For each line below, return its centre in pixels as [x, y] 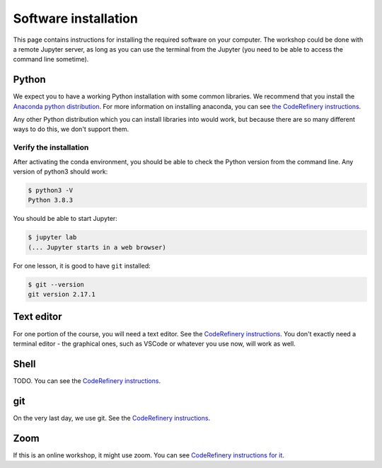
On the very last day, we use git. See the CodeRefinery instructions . [112, 418]
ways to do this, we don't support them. [71, 129]
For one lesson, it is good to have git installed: [82, 266]
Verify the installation [51, 147]
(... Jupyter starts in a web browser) [97, 247]
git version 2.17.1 [62, 295]
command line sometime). [51, 59]
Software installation [75, 18]
